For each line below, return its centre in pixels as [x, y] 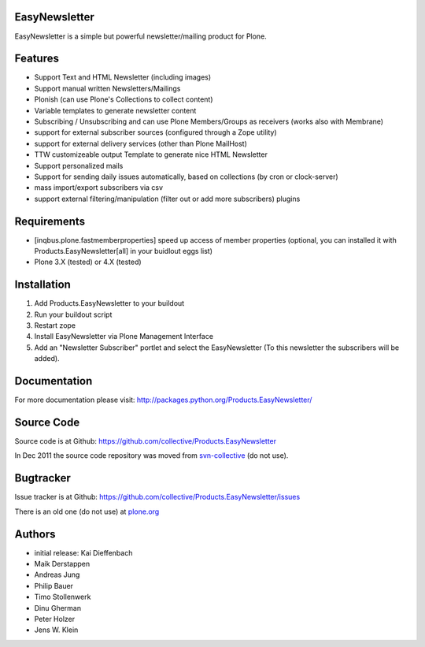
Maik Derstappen [62, 564]
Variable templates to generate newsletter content [115, 110]
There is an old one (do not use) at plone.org [87, 511]
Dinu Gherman [58, 608]
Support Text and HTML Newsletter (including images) [123, 77]
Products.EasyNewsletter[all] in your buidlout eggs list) [123, 251]
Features [37, 59]
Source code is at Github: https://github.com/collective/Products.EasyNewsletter [146, 441]
